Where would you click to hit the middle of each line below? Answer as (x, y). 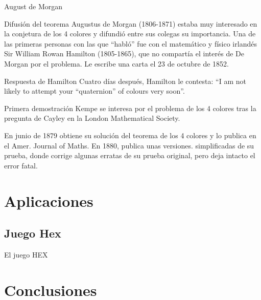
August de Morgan (33, 6)
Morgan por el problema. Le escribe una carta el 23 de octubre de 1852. (116, 63)
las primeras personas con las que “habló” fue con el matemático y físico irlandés (130, 43)
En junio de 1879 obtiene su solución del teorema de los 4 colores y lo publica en (130, 135)
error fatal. (21, 165)
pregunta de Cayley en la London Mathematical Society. (92, 118)
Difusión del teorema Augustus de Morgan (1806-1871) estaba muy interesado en (131, 23)
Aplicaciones (49, 200)
